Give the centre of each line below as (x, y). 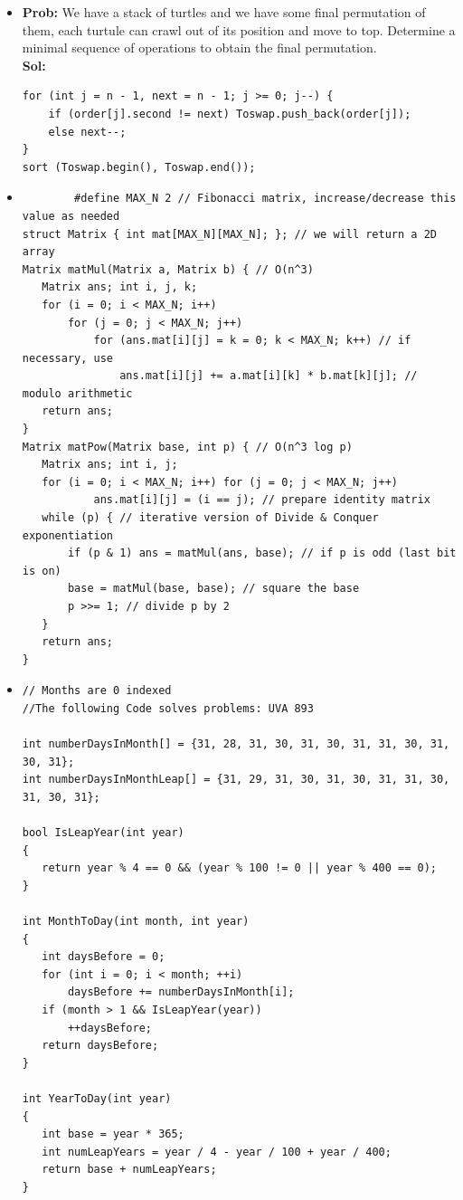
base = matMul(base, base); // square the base (213, 589)
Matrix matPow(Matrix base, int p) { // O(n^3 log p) (187, 447)
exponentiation (68, 535)
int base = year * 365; (113, 1134)
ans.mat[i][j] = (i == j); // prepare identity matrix (262, 500)
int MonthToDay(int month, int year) (136, 922)
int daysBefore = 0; (104, 957)
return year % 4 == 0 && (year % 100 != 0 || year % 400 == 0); (239, 868)
